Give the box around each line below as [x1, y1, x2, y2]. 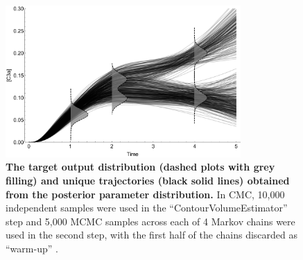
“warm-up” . [6, 241, 58, 255]
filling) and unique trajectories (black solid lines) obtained [6, 173, 290, 188]
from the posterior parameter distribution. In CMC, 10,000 [6, 187, 285, 201]
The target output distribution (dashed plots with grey [6, 159, 275, 174]
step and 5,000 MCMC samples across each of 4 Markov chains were [6, 214, 295, 228]
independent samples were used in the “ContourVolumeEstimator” [6, 200, 288, 215]
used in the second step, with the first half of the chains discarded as [6, 227, 297, 242]
